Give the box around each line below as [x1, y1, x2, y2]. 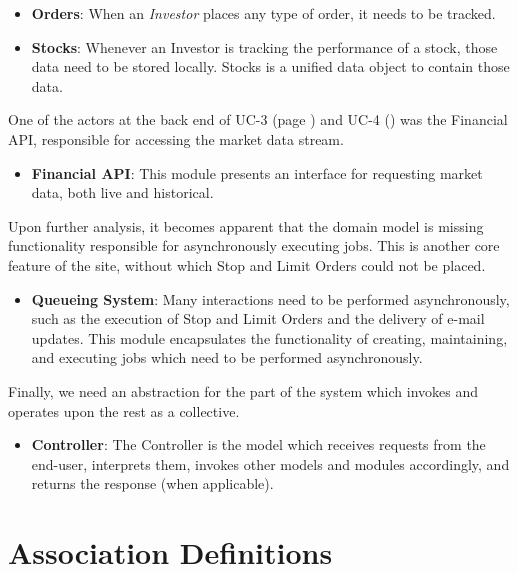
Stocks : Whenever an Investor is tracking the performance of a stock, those [31, 36, 498, 57]
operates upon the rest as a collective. [8, 400, 240, 421]
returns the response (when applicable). [31, 473, 274, 494]
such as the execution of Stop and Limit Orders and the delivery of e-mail [31, 308, 485, 329]
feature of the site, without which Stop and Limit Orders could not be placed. [8, 254, 486, 275]
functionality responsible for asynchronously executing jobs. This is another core [8, 235, 500, 256]
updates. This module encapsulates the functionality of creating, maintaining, [31, 327, 508, 348]
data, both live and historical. [31, 182, 214, 203]
